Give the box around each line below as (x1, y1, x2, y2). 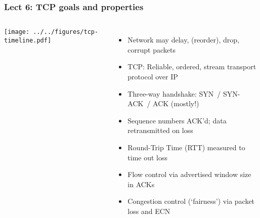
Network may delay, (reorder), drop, (127, 34, 240, 45)
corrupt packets (127, 44, 176, 55)
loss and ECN (127, 205, 170, 216)
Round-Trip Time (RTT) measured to (127, 142, 245, 152)
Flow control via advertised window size (127, 169, 251, 180)
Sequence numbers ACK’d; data (127, 115, 227, 125)
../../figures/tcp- (33, 28, 99, 36)
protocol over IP (127, 71, 178, 81)
